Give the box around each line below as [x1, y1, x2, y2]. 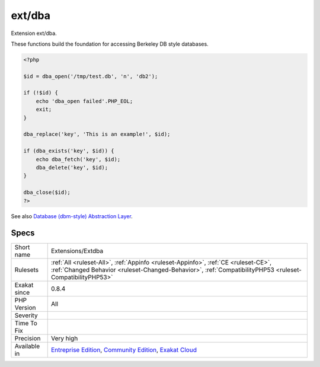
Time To [14, 319, 38, 327]
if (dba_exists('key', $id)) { [23, 148, 115, 154]
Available [14, 342, 40, 350]
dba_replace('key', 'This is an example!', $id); [23, 131, 171, 138]
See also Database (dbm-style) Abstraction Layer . [11, 212, 133, 219]
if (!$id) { [23, 90, 59, 96]
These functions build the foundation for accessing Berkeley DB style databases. [11, 40, 209, 47]
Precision [14, 334, 41, 343]
